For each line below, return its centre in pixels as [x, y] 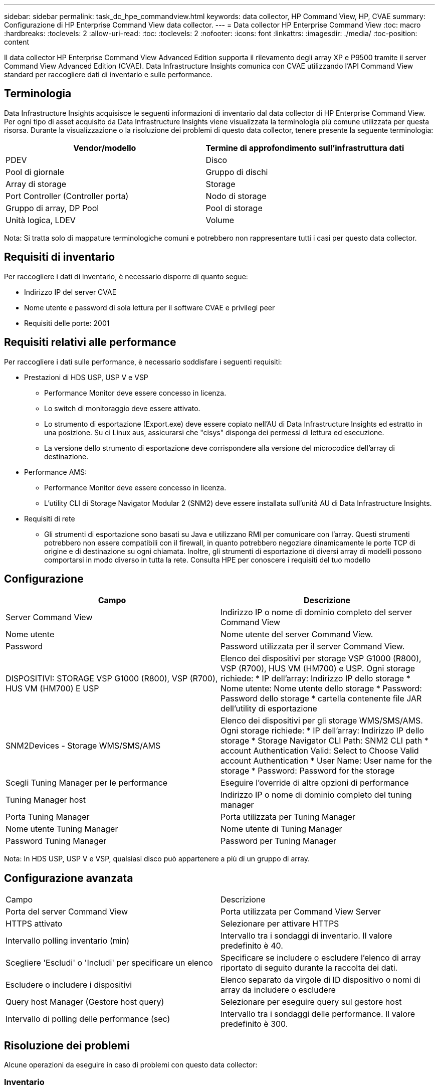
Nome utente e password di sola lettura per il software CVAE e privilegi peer [150, 307]
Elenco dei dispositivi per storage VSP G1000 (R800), [321, 659]
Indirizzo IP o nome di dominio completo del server [316, 612]
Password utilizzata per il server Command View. [313, 647]
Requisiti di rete [50, 518]
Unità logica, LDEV [41, 220]
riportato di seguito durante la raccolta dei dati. [309, 968]
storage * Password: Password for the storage [308, 771]
